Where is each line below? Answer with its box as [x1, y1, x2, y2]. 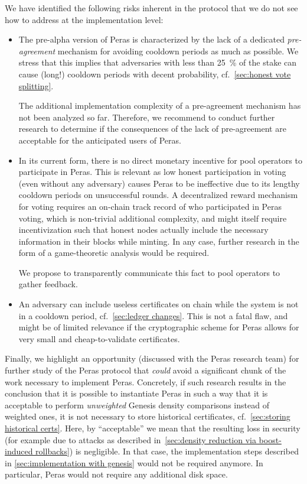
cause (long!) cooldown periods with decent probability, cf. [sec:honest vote [18, 67, 291, 80]
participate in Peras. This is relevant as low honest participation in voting [18, 165, 286, 178]
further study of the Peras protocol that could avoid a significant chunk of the [5, 364, 286, 376]
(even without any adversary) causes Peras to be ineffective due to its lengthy [18, 177, 300, 189]
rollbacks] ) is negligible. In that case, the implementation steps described [35, 445, 299, 457]
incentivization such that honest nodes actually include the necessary [18, 223, 269, 236]
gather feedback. [18, 278, 78, 290]
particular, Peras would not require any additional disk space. [5, 468, 228, 480]
